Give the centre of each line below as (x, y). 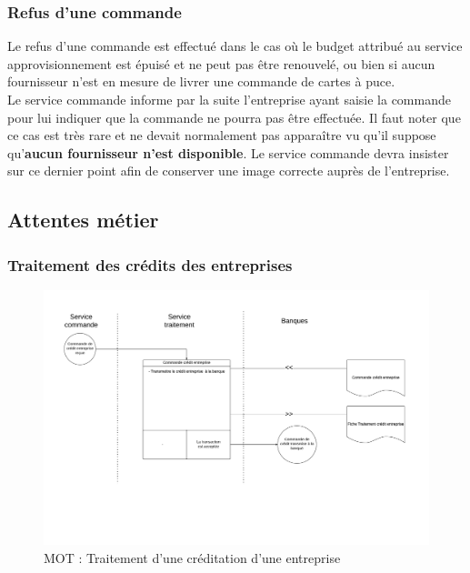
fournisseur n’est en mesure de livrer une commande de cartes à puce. (201, 81)
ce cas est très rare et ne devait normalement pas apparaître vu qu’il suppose (222, 135)
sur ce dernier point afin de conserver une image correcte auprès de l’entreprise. (229, 171)
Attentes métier (83, 220)
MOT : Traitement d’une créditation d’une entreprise (192, 557)
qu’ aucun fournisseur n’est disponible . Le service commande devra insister (228, 152)
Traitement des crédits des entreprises (150, 264)
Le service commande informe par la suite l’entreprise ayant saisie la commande (229, 99)
